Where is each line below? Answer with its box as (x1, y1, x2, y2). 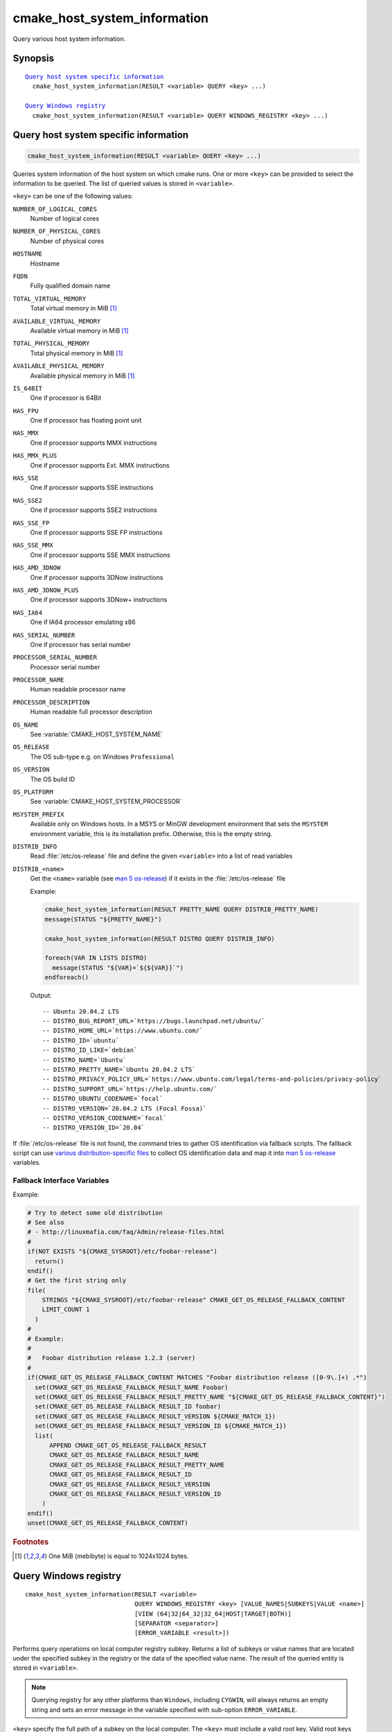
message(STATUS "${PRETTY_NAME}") (44, 915, 162, 923)
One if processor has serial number (30, 640, 131, 648)
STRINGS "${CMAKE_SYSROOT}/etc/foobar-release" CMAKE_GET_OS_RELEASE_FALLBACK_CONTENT (42, 1296, 346, 1304)
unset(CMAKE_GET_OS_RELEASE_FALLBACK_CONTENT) (27, 1519, 188, 1527)
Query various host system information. (12, 35, 126, 43)
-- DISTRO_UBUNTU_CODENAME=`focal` (42, 1095, 163, 1103)
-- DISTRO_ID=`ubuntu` (42, 1036, 120, 1044)
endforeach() (44, 973, 89, 982)
